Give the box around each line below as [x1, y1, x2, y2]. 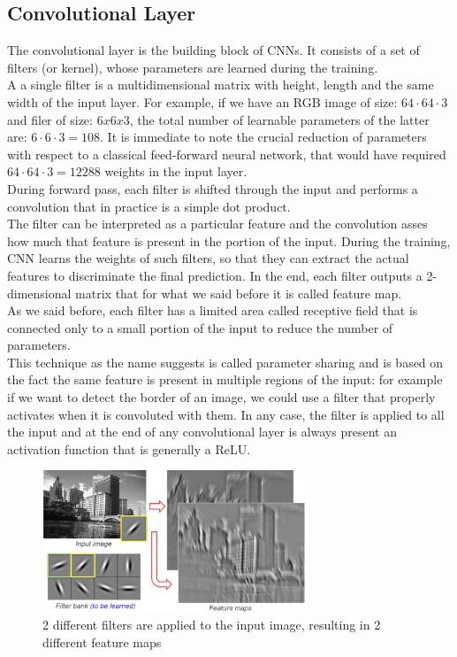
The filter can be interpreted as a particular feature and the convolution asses [7, 214, 428, 233]
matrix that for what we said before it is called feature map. [75, 283, 402, 302]
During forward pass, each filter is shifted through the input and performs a [7, 179, 418, 197]
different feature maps [42, 632, 162, 651]
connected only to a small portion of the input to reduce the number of [7, 318, 393, 336]
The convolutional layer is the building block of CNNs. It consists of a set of [7, 41, 420, 59]
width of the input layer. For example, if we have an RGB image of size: [7, 92, 398, 111]
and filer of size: [7, 110, 93, 128]
